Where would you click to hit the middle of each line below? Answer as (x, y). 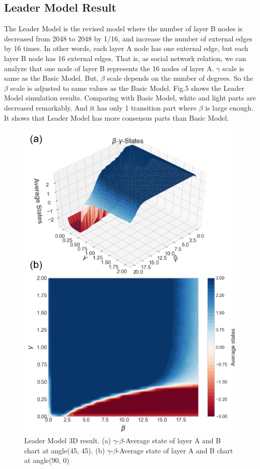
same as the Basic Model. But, (51, 78)
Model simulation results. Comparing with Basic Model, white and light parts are (130, 98)
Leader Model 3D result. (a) (68, 440)
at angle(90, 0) (47, 460)
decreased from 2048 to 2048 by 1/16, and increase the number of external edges (128, 38)
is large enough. (230, 107)
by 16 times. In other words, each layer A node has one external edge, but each (126, 48)
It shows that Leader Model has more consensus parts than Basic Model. (117, 117)
